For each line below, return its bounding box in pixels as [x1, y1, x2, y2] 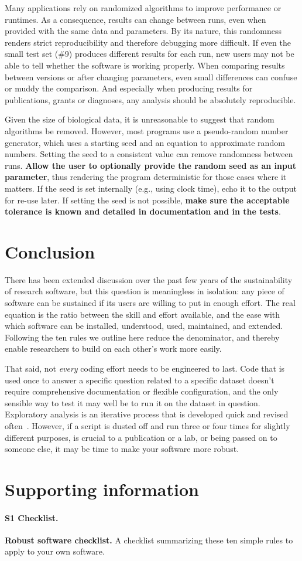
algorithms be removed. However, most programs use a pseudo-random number [5, 124, 289, 137]
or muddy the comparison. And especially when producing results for [5, 82, 253, 94]
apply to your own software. [5, 545, 105, 557]
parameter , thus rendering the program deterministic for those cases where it [5, 171, 287, 183]
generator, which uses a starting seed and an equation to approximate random [5, 136, 285, 148]
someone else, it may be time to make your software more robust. [5, 443, 239, 455]
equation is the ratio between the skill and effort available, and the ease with [5, 308, 280, 320]
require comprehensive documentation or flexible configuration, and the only [5, 385, 279, 397]
